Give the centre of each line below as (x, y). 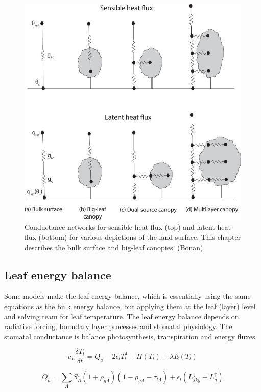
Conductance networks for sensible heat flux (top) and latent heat (128, 227)
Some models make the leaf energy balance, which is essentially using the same (127, 296)
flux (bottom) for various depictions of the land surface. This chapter (133, 237)
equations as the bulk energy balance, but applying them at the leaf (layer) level (130, 306)
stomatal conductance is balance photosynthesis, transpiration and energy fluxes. (131, 336)
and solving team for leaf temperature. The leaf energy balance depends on (122, 316)
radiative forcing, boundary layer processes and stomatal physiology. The (118, 326)
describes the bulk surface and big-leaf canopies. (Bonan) (114, 247)
